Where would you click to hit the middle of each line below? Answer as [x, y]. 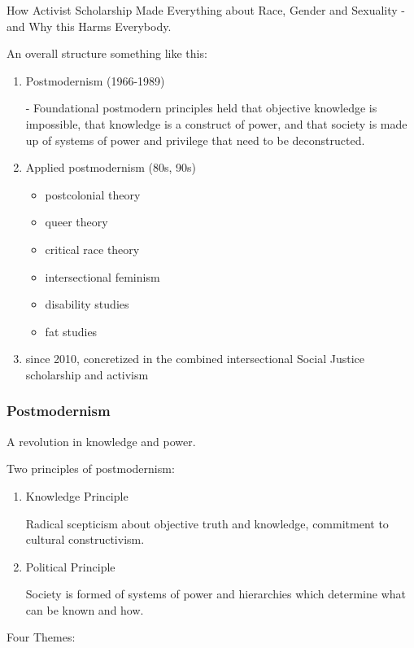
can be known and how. [85, 609]
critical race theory [92, 249]
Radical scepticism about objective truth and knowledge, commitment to [207, 523]
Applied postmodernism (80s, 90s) [111, 167]
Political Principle [70, 566]
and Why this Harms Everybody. [89, 26]
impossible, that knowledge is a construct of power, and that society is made [216, 123]
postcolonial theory [93, 194]
